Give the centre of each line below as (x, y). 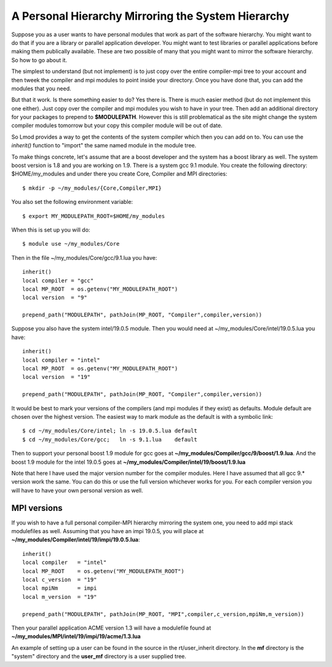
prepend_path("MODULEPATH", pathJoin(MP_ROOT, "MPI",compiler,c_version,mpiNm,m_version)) (163, 614)
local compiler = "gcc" (58, 280)
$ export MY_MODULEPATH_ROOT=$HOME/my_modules (94, 216)
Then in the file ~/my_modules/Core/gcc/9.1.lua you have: (84, 257)
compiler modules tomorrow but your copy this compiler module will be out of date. (117, 125)
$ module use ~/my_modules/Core (71, 244)
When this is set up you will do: (51, 230)
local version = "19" (57, 377)
